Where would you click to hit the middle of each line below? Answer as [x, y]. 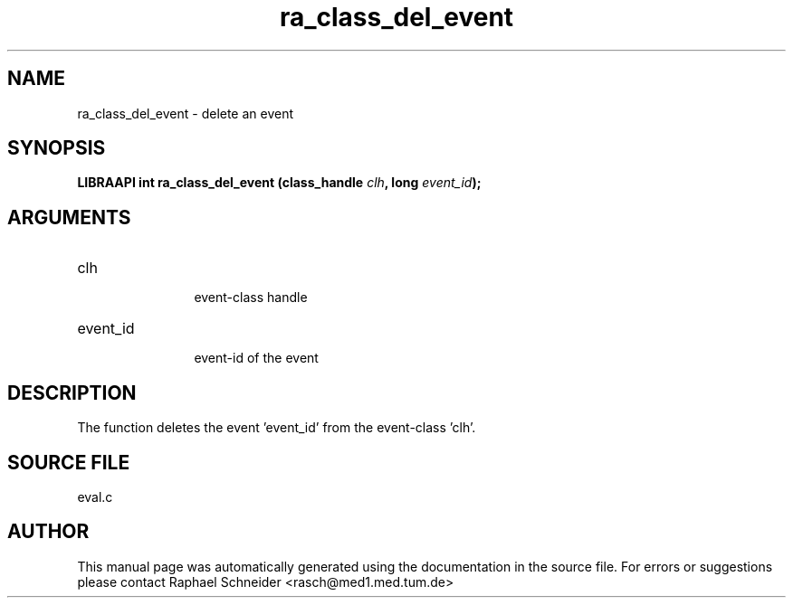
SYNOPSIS [57, 148]
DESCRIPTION [72, 392]
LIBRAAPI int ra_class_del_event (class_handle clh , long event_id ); [279, 183]
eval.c [95, 496]
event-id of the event [256, 358]
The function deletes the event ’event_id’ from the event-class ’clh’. [277, 428]
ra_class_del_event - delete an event [186, 113]
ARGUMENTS [69, 217]
